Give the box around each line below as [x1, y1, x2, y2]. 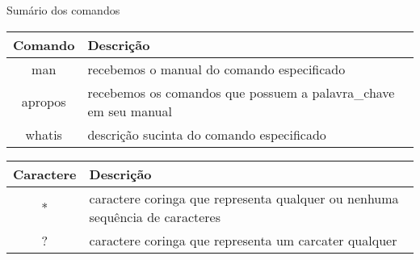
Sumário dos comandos [6, 2, 120, 18]
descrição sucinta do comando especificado [87, 124, 326, 144]
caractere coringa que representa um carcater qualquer [89, 230, 397, 250]
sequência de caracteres [89, 207, 220, 226]
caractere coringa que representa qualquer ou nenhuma [89, 188, 399, 208]
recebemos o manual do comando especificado [87, 59, 346, 78]
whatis [25, 124, 62, 144]
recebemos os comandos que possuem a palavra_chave [87, 82, 395, 102]
